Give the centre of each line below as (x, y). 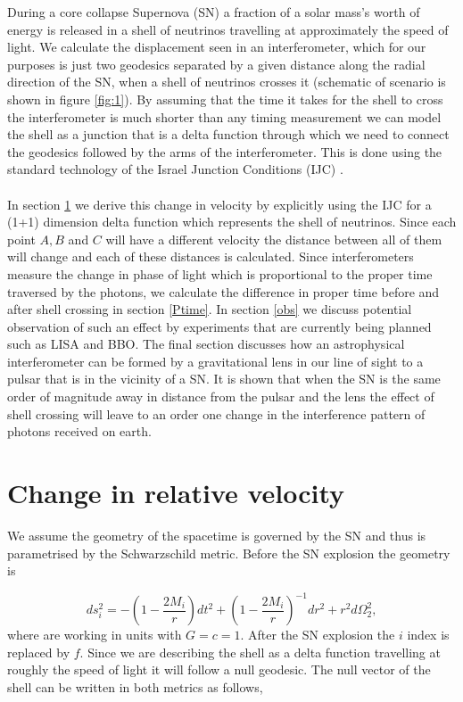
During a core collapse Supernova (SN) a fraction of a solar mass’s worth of (214, 12)
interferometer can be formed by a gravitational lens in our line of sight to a (215, 361)
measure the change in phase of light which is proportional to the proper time (220, 273)
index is (428, 635)
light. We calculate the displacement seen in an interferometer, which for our (217, 47)
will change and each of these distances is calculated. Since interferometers (211, 256)
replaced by (39, 652)
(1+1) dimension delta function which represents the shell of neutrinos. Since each (232, 222)
